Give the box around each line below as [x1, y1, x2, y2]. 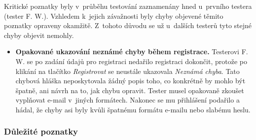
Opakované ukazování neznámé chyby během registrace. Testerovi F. [15, 46, 248, 57]
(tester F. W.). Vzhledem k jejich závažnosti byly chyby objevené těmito [4, 10, 223, 21]
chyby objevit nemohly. [4, 30, 74, 40]
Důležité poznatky [4, 125, 78, 138]
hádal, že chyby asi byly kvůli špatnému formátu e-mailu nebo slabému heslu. [15, 104, 251, 114]
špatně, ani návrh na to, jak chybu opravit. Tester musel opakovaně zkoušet [15, 85, 244, 95]
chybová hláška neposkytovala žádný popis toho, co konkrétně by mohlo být [15, 75, 246, 86]
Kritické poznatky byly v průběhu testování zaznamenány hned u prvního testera [4, 1, 252, 11]
